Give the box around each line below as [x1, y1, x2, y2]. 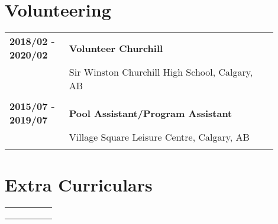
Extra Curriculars [5, 173, 153, 197]
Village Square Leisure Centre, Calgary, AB [69, 130, 250, 144]
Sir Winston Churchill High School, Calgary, [69, 65, 253, 79]
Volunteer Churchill [69, 41, 163, 55]
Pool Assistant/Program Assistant [69, 106, 232, 120]
